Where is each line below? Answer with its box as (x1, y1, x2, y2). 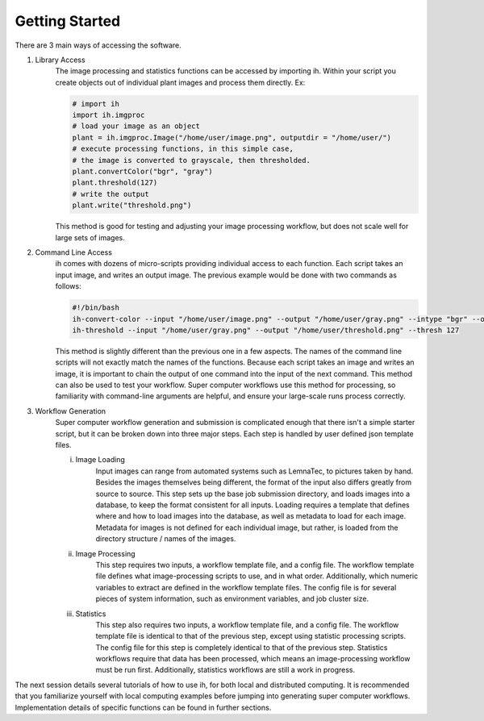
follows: (55, 281, 81, 291)
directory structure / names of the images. (95, 534, 236, 544)
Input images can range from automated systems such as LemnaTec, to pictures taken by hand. (95, 466, 414, 476)
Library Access (35, 55, 86, 65)
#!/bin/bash (72, 303, 120, 312)
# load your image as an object (72, 122, 201, 131)
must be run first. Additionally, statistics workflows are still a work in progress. (95, 665, 356, 675)
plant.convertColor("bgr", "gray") (72, 167, 213, 177)
